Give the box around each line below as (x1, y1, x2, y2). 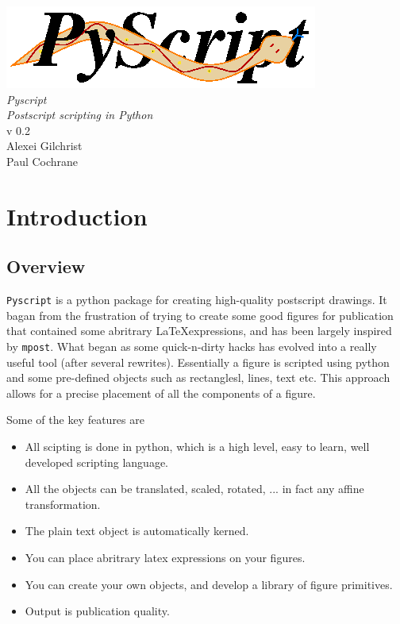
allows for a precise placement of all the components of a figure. (6, 384, 316, 401)
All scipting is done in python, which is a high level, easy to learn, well (25, 438, 370, 455)
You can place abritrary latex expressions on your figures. (25, 549, 306, 565)
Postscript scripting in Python (6, 106, 153, 123)
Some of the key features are (6, 411, 144, 428)
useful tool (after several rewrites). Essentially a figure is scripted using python (6, 353, 390, 370)
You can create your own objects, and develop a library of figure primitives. (25, 576, 393, 592)
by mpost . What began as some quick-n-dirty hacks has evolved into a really (6, 337, 377, 354)
